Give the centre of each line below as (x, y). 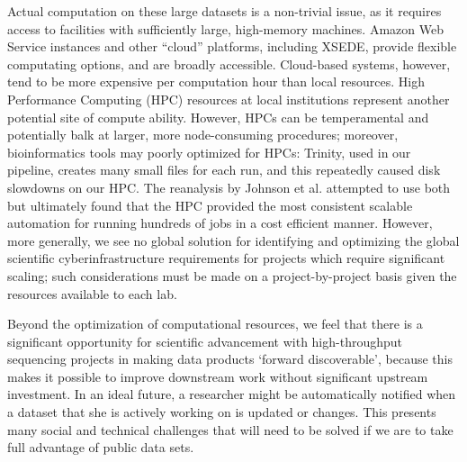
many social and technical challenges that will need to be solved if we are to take (230, 429)
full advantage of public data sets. (101, 447)
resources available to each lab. (92, 293)
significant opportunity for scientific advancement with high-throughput (205, 341)
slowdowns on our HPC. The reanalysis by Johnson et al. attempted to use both (229, 187)
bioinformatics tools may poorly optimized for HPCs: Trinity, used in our (209, 152)
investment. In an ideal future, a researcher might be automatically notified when (232, 394)
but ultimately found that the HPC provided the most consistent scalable (210, 205)
